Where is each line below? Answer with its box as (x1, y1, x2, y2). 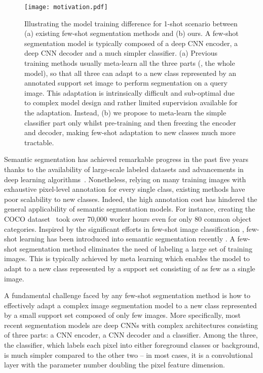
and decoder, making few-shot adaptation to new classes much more (24, 127, 236, 138)
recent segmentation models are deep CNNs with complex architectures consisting (4, 319, 258, 330)
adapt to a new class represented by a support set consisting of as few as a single (4, 263, 255, 273)
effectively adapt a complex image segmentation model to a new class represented (4, 300, 257, 310)
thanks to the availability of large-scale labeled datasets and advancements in (4, 163, 244, 174)
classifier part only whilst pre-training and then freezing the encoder (24, 117, 236, 128)
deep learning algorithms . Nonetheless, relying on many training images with (4, 174, 246, 184)
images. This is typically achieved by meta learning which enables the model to (4, 253, 250, 264)
